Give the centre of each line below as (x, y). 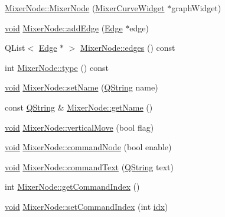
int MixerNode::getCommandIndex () (72, 187)
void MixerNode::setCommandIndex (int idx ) (87, 206)
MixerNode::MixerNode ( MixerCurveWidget (85, 8)
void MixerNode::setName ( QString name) (81, 87)
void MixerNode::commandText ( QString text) (89, 166)
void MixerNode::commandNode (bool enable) (88, 147)
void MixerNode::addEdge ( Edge (64, 27)
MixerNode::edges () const (128, 48)
